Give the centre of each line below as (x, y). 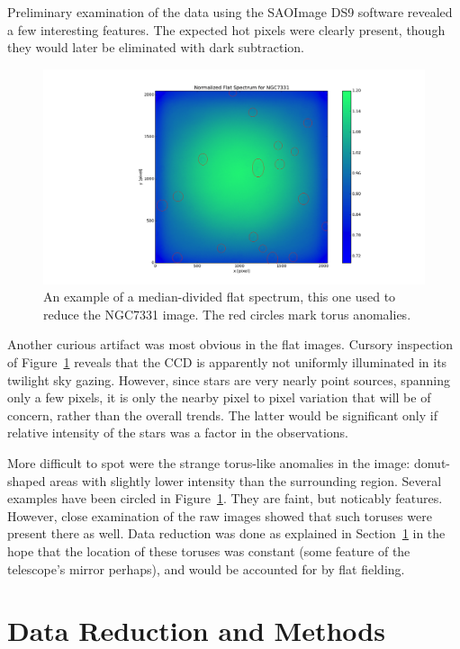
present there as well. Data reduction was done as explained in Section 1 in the (226, 533)
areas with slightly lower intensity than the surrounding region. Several (246, 480)
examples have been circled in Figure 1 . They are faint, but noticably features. (225, 498)
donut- (432, 463)
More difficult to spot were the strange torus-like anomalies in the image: (209, 463)
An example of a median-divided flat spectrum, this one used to (220, 297)
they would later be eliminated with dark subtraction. (156, 47)
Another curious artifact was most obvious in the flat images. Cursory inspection (230, 344)
